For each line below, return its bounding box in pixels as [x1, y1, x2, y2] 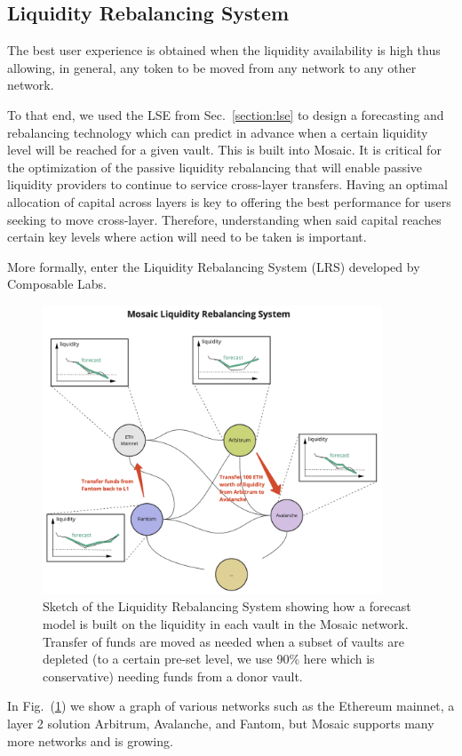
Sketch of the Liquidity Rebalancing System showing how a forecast [43, 597, 411, 616]
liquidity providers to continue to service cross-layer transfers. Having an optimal [7, 175, 448, 194]
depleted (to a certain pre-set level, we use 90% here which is [43, 649, 375, 668]
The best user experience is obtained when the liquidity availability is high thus [7, 41, 441, 60]
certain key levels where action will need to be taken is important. [7, 227, 367, 246]
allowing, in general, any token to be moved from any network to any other [7, 58, 417, 76]
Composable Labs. [7, 275, 107, 293]
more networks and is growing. [7, 731, 173, 750]
